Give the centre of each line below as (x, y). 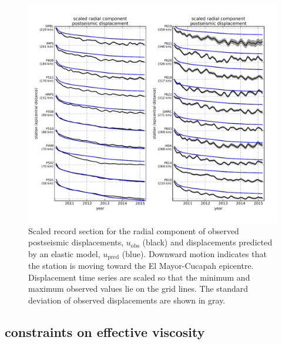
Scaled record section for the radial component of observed (134, 230)
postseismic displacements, (76, 242)
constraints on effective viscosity (105, 332)
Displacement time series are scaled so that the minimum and (139, 277)
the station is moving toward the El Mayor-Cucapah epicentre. (141, 266)
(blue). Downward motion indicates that (194, 253)
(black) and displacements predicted (207, 242)
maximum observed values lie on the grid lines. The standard (138, 289)
